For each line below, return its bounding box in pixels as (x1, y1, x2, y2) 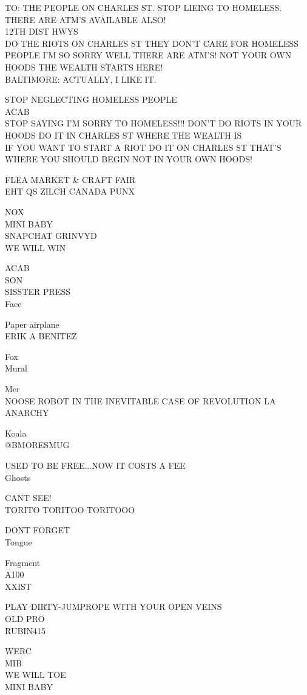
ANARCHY (5, 406, 49, 419)
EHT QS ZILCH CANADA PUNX (5, 185, 135, 198)
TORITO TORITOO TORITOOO (5, 503, 135, 516)
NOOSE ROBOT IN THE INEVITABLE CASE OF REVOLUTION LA (5, 394, 276, 407)
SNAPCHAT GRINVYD (5, 229, 97, 242)
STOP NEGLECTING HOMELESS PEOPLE (5, 93, 177, 106)
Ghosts (5, 471, 31, 483)
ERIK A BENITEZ (5, 330, 77, 342)
